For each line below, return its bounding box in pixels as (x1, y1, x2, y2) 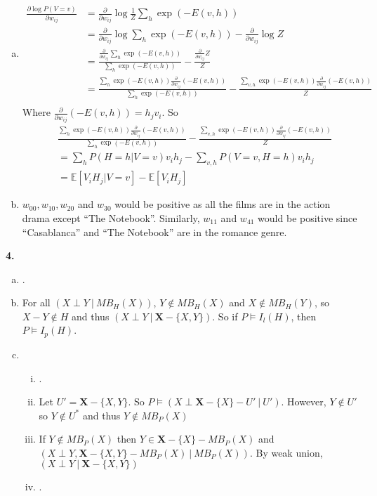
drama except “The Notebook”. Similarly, (22, 210, 200, 225)
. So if (212, 308, 238, 323)
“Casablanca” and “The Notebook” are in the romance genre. (22, 224, 287, 239)
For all (22, 295, 51, 310)
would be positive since (258, 210, 357, 225)
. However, (281, 394, 326, 409)
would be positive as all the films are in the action (114, 197, 331, 211)
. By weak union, (249, 445, 323, 459)
